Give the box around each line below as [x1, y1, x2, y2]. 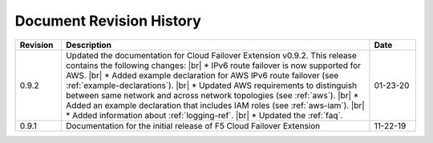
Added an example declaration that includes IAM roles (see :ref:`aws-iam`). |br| [65, 100, 365, 111]
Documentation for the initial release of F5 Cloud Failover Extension [65, 120, 321, 131]
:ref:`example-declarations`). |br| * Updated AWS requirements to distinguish [65, 80, 357, 91]
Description [65, 39, 112, 50]
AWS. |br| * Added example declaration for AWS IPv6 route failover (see [65, 70, 339, 81]
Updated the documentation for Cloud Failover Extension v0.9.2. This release [65, 50, 357, 61]
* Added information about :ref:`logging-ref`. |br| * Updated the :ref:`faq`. [65, 109, 343, 121]
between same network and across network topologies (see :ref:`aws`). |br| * [65, 89, 359, 101]
